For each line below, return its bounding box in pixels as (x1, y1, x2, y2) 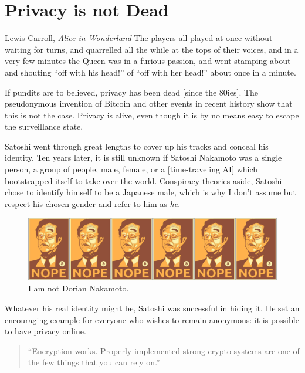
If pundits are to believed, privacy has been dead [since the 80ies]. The (5, 86, 259, 98)
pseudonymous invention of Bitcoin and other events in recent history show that (5, 97, 293, 110)
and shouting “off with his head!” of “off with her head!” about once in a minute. (5, 66, 296, 78)
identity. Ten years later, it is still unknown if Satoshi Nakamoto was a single (5, 151, 282, 164)
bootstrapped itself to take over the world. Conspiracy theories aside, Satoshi (5, 174, 282, 186)
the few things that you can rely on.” (28, 356, 160, 368)
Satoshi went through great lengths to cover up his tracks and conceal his (5, 140, 269, 152)
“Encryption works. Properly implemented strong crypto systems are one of (28, 344, 300, 357)
